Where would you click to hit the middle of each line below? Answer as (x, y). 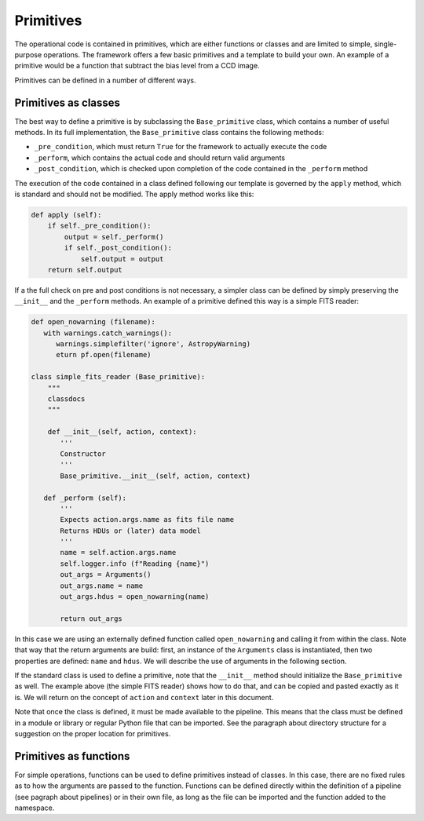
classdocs (66, 399)
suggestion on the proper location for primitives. (93, 733)
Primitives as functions (72, 756)
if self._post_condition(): (118, 248)
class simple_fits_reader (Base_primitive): (118, 377)
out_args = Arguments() (106, 575)
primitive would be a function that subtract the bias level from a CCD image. (137, 66)
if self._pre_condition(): (100, 226)
